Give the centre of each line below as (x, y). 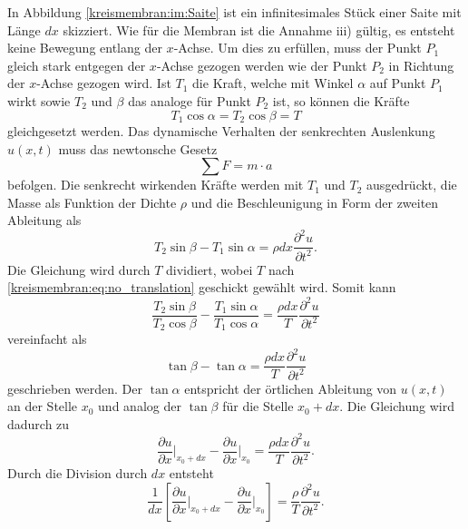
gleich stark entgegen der (77, 65)
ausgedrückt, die (412, 185)
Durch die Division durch (78, 473)
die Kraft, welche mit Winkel (273, 83)
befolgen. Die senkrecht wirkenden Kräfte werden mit (156, 185)
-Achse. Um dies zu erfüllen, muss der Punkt (297, 48)
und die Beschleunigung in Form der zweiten (315, 202)
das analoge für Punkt (190, 100)
